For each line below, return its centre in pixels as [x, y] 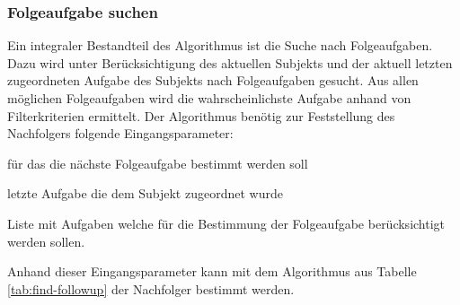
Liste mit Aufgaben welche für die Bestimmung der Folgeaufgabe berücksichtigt [226, 223]
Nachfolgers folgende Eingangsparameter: [120, 133]
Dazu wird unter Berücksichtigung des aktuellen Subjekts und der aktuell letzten [230, 62]
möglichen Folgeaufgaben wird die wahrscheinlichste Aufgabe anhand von [209, 98]
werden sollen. [46, 241]
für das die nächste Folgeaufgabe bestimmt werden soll [158, 163]
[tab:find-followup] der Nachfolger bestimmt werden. [151, 288]
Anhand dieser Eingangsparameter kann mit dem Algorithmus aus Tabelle [212, 271]
